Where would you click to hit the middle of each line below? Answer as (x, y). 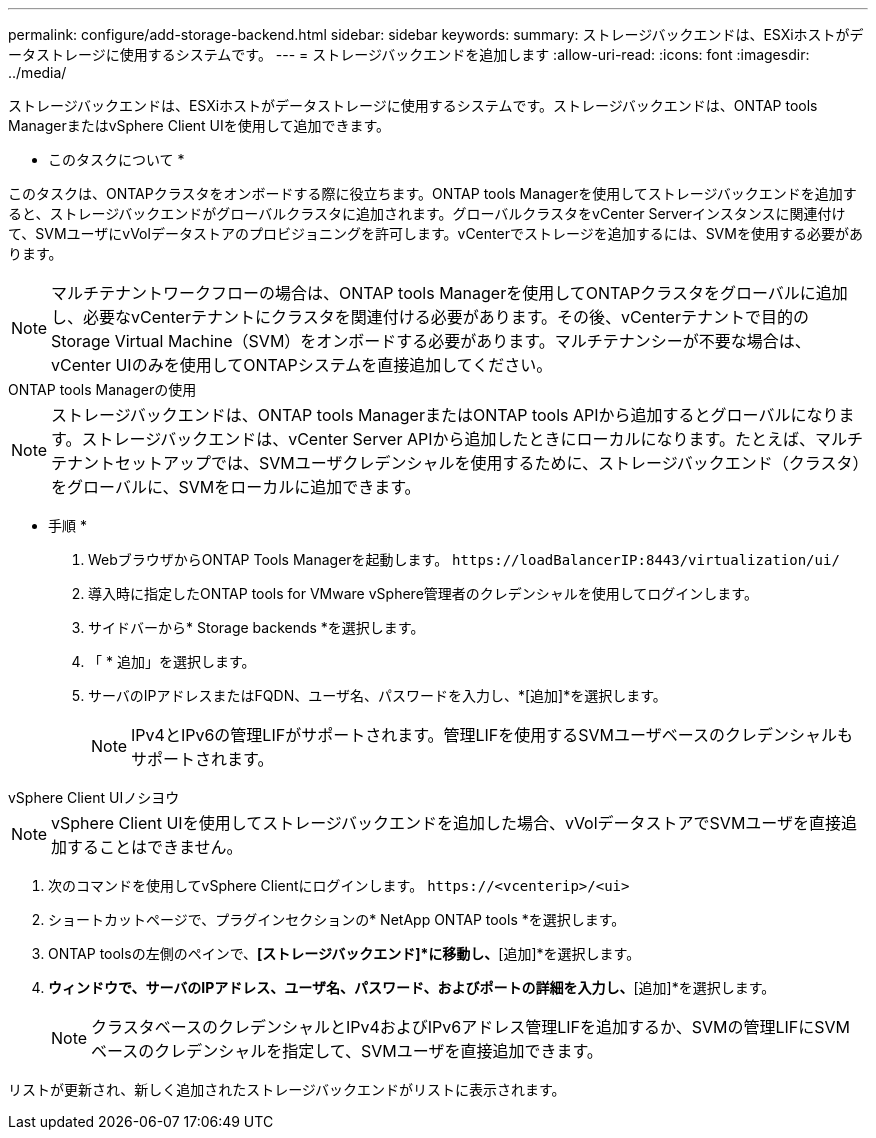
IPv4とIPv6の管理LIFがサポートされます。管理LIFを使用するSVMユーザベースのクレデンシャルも (492, 735)
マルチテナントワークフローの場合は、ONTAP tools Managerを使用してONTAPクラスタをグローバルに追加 (449, 293)
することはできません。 (155, 847)
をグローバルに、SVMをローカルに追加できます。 (236, 487)
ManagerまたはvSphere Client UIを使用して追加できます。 (199, 125)
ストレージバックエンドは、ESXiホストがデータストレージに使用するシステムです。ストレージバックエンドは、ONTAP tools (413, 105)
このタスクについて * (116, 159)
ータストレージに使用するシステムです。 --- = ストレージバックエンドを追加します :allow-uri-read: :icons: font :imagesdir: (409, 54)
